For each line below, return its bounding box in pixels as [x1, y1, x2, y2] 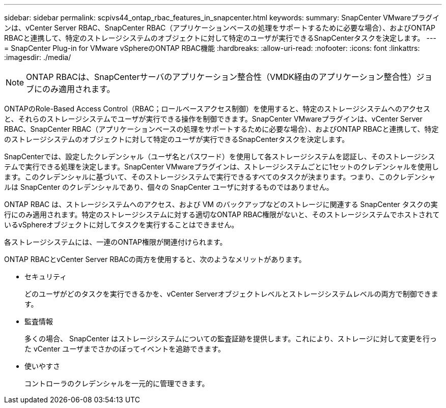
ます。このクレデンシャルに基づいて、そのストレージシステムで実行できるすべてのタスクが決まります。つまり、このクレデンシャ [4, 172, 435, 181]
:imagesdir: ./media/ [4, 53, 71, 62]
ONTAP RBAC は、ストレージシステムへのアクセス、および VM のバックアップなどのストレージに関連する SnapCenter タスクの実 [4, 200, 438, 209]
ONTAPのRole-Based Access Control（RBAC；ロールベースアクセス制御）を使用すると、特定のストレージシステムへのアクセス [4, 104, 431, 113]
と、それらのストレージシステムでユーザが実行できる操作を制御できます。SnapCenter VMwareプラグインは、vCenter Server [4, 114, 423, 123]
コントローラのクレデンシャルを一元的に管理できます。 [24, 379, 209, 388]
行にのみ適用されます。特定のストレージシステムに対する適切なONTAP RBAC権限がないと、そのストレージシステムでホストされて [4, 210, 440, 219]
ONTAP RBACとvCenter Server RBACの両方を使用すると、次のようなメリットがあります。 [4, 255, 306, 264]
